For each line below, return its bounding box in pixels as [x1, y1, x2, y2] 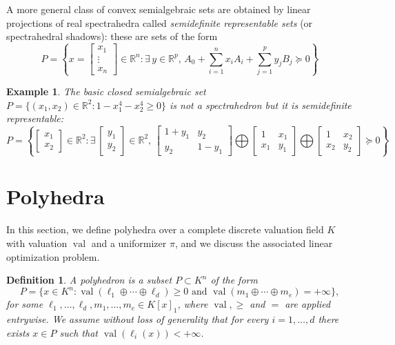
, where [177, 297, 208, 311]
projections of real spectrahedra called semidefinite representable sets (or [6, 15, 313, 30]
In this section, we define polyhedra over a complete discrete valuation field [6, 222, 324, 237]
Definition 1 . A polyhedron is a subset [6, 273, 172, 287]
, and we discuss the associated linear [174, 235, 333, 250]
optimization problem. [6, 249, 100, 264]
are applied [285, 297, 331, 311]
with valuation [6, 235, 68, 250]
